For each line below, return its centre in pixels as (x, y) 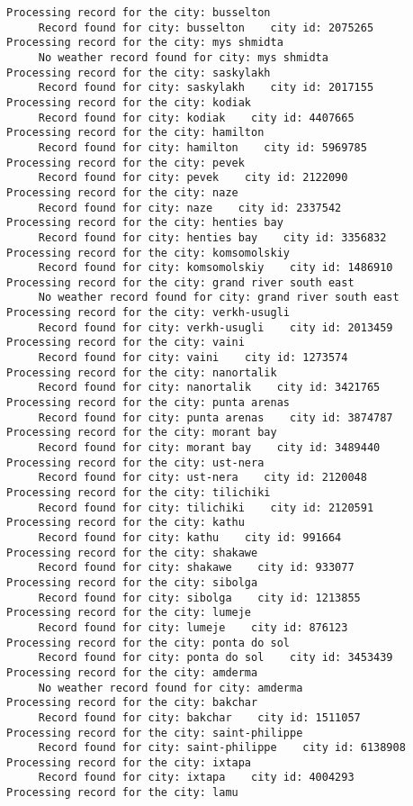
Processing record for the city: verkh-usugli (148, 313)
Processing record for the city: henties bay (145, 223)
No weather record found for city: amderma (171, 688)
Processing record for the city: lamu (122, 793)
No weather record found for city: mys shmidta (183, 57)
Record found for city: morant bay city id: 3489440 (209, 448)
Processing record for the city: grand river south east (180, 282)
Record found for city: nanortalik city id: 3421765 (209, 388)
